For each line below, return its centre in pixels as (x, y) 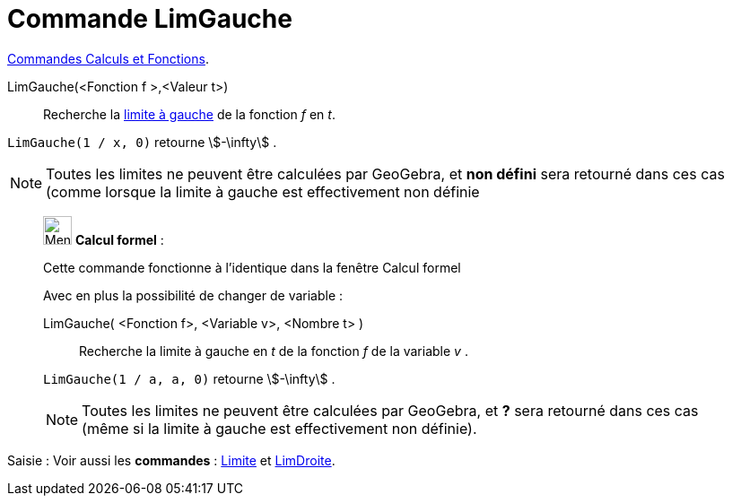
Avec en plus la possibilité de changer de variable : (193, 295)
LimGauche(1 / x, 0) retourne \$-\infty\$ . (142, 142)
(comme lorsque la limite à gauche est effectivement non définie (263, 191)
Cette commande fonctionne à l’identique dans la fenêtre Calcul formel (252, 267)
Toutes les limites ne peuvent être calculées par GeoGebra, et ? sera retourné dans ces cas (390, 410)
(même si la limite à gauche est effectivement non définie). (279, 428)
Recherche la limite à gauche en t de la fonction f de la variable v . (274, 351)
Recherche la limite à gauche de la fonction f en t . (189, 114)
